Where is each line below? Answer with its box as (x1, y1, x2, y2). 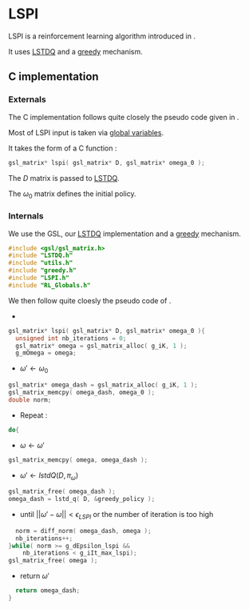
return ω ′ (19, 571, 49, 581)
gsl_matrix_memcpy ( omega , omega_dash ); (8, 455, 148, 464)
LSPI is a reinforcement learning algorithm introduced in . (8, 31, 196, 41)
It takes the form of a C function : (8, 143, 117, 153)
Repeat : (19, 410, 48, 420)
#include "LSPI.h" (8, 274, 69, 282)
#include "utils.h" (8, 259, 73, 267)
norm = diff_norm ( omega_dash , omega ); (15, 527, 152, 535)
